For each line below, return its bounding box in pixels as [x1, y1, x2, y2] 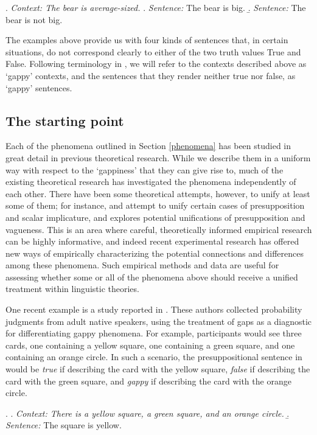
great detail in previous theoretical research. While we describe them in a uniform [5, 151, 311, 164]
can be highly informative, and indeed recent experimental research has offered [5, 235, 299, 248]
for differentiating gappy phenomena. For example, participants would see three [5, 327, 302, 339]
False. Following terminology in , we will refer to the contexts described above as [5, 57, 307, 70]
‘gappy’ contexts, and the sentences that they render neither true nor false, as [5, 69, 296, 82]
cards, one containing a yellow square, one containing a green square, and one [5, 338, 295, 351]
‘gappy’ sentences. [5, 81, 72, 94]
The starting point [5, 111, 124, 130]
